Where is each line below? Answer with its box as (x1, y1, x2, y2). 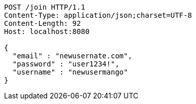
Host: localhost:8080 (4, 27, 90, 36)
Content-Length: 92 (4, 19, 81, 27)
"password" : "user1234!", (12, 60, 120, 68)
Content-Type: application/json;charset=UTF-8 (4, 11, 192, 19)
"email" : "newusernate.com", (12, 52, 132, 60)
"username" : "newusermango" (12, 68, 128, 76)
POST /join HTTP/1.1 (4, 3, 86, 11)
